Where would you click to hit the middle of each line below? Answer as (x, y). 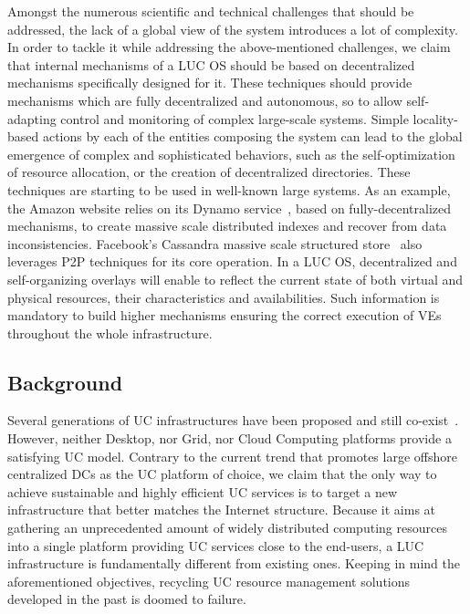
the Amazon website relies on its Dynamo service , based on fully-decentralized (229, 208)
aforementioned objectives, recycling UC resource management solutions (209, 581)
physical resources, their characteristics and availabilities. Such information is (224, 297)
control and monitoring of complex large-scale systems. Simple (235, 118)
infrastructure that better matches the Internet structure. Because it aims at (222, 510)
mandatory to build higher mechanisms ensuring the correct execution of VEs (225, 315)
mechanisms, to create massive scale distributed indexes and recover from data (227, 226)
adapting (32, 118)
